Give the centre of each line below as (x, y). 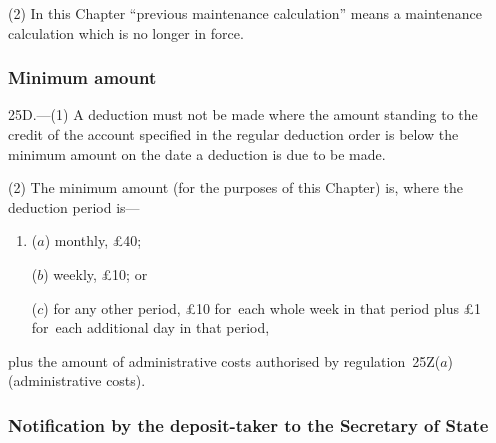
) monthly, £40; (93, 240)
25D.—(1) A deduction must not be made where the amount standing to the (243, 114)
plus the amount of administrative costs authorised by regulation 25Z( (224, 360)
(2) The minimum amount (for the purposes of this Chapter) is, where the (236, 187)
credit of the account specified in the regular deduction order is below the (233, 134)
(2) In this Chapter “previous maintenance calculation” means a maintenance (245, 13)
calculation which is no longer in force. (126, 32)
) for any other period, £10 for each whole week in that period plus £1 (262, 307)
